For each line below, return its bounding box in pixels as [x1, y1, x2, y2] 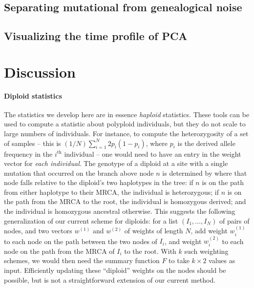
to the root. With [124, 246, 176, 256]
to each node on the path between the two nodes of [4, 236, 157, 246]
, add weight [190, 226, 228, 236]
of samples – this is [4, 138, 61, 148]
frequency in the [4, 148, 53, 159]
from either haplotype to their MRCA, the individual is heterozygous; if [4, 186, 219, 197]
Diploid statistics [4, 90, 62, 101]
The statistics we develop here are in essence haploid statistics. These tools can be [4, 109, 250, 119]
